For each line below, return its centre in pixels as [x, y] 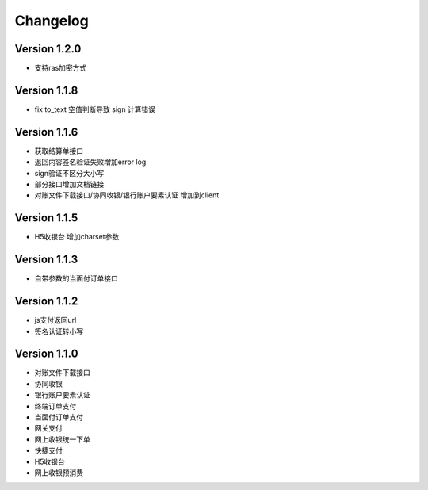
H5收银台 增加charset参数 [77, 237]
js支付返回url [55, 320]
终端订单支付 [55, 406]
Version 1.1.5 [46, 218]
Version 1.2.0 [48, 49]
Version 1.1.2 [46, 301]
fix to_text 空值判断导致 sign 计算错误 [95, 109]
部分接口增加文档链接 [69, 184]
